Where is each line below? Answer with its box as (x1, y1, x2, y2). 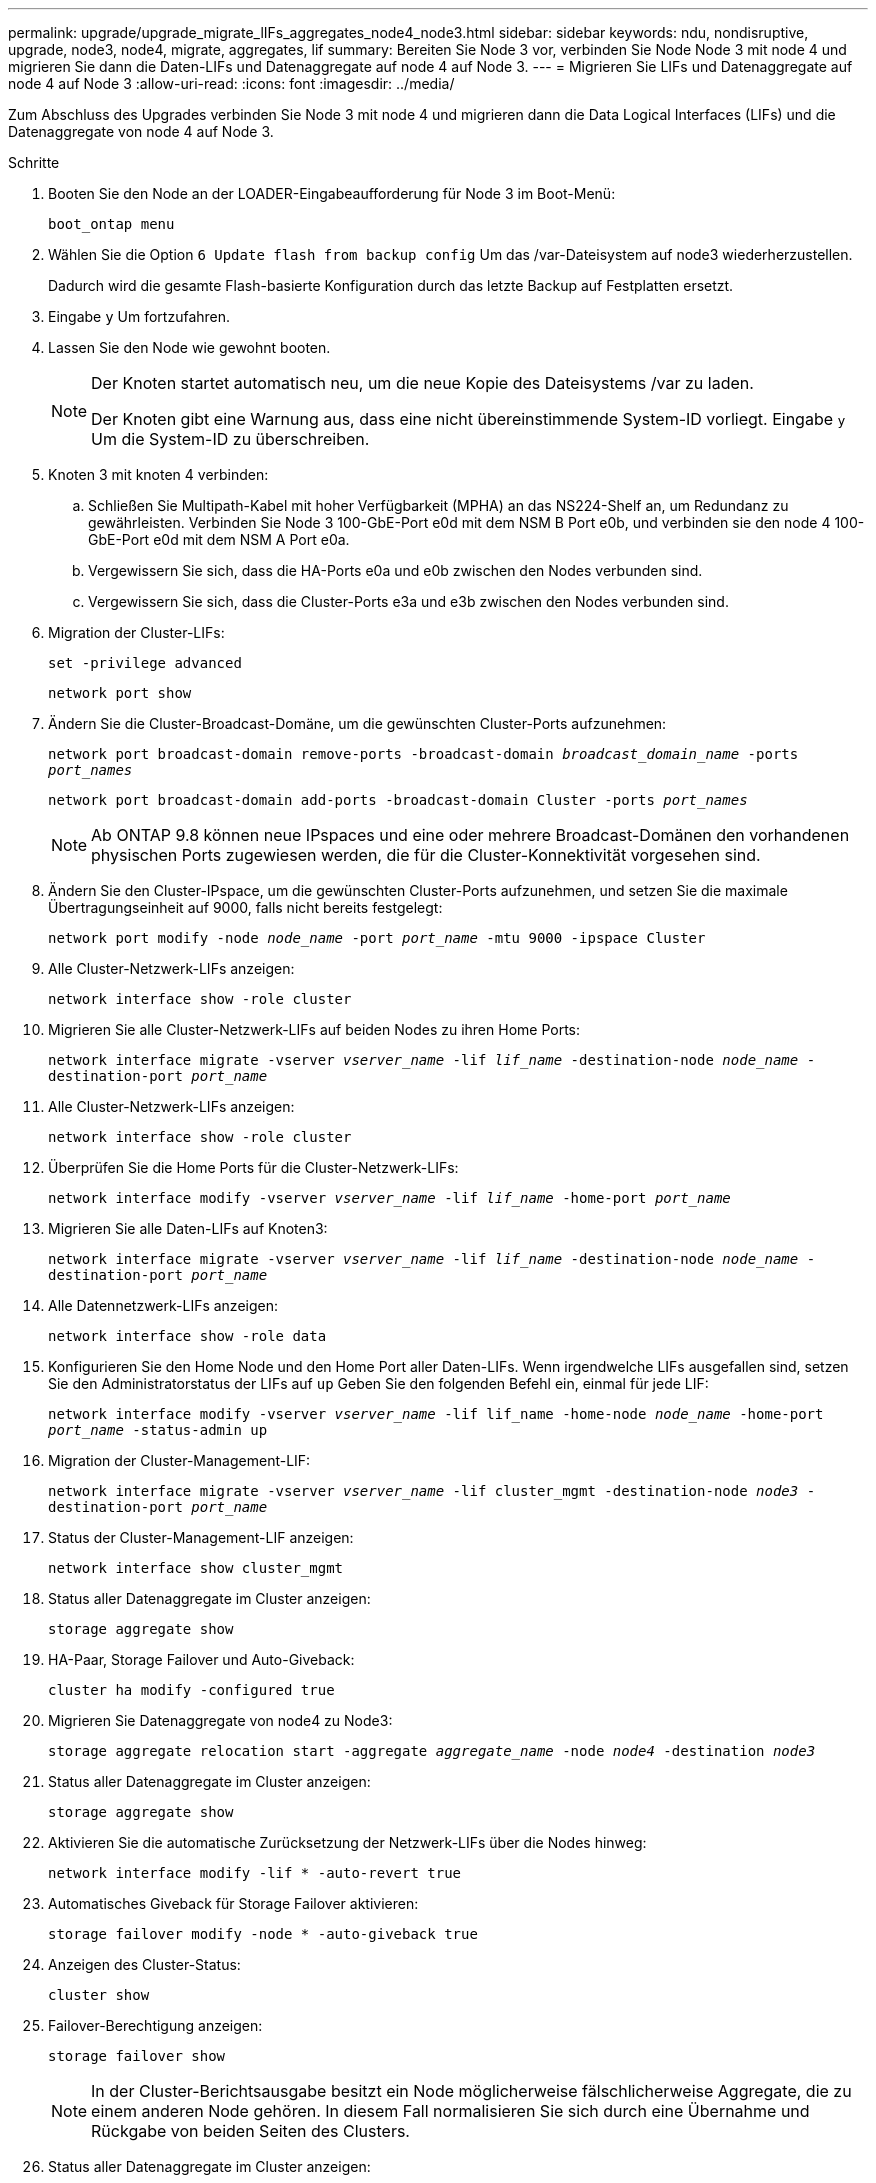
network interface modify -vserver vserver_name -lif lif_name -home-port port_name (48, 1190, 731, 1206)
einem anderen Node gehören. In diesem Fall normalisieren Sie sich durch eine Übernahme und (91, 2101, 810, 2121)
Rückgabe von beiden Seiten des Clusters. (91, 2121, 410, 2141)
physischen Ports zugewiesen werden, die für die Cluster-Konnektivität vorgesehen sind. (91, 845, 761, 865)
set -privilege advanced (48, 655, 242, 671)
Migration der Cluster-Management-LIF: (48, 1452, 311, 1469)
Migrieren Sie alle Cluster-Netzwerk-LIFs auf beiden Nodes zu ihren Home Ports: (48, 1021, 581, 1038)
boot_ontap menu (48, 216, 175, 232)
